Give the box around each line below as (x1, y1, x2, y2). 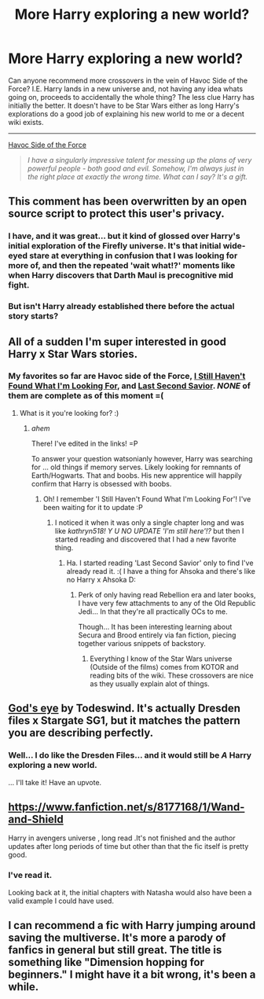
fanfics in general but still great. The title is (8, 943, 222, 957)
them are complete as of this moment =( (8, 391, 164, 402)
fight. (8, 280, 30, 291)
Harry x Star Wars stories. (8, 347, 138, 361)
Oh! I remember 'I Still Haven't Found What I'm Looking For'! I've (42, 494, 251, 504)
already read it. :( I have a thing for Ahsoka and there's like (66, 566, 255, 575)
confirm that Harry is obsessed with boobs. (31, 479, 172, 488)
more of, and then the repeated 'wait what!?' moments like (8, 260, 236, 271)
